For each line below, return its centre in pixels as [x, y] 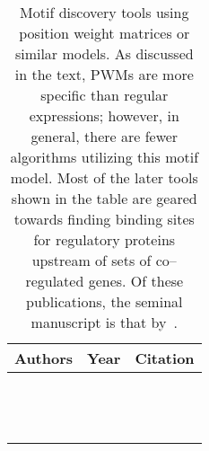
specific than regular [104, 95]
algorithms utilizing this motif [104, 157]
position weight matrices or [104, 33]
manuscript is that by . [104, 322]
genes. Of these [136, 281]
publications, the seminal [104, 301]
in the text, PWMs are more [104, 74]
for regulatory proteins [104, 239]
